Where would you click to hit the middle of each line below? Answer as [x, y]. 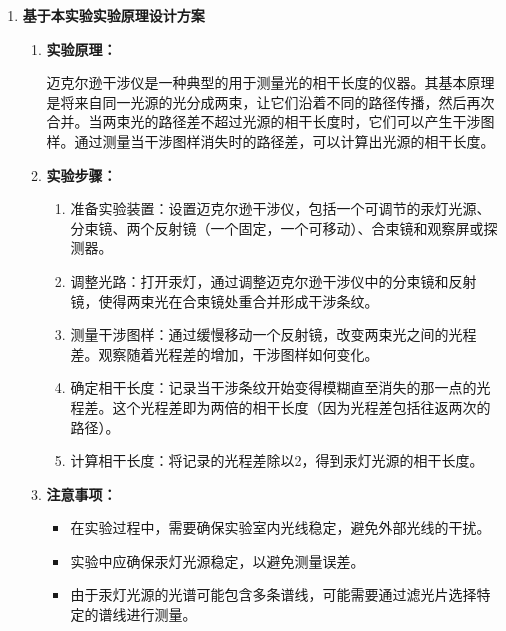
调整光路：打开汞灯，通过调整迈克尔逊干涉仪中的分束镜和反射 [273, 280]
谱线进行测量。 [147, 614]
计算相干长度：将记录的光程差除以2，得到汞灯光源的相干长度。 [277, 460]
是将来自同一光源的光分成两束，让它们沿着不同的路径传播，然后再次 [270, 101]
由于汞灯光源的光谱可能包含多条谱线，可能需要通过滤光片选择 [273, 594]
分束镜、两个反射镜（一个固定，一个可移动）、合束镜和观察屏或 [277, 227]
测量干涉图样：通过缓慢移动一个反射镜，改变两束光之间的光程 [273, 334]
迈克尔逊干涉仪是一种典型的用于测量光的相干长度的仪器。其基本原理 [270, 82]
